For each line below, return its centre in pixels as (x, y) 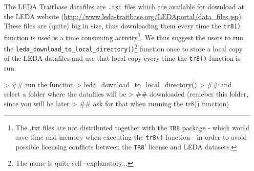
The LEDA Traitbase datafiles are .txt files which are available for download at (124, 6)
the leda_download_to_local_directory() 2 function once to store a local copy (123, 48)
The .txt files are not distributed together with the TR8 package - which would (133, 127)
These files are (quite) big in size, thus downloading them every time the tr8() (122, 26)
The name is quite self (49, 163)
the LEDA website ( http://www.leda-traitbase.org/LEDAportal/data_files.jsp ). (124, 16)
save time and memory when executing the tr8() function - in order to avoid (131, 137)
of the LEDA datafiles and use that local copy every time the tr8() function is (122, 58)
